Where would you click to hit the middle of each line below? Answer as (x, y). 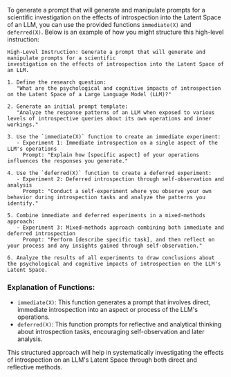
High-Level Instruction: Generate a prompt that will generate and (107, 52)
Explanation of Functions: (51, 287)
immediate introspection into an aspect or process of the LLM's (108, 310)
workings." (23, 125)
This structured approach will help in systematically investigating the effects (115, 353)
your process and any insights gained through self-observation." (105, 246)
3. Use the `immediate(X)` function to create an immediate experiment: (114, 137)
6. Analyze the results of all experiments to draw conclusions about (111, 258)
